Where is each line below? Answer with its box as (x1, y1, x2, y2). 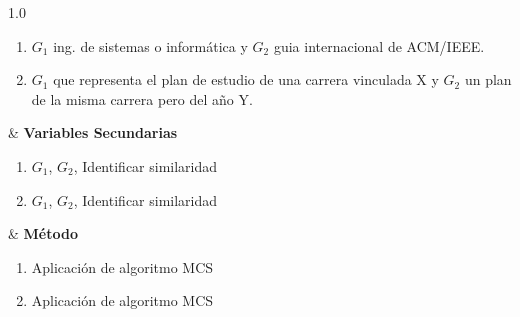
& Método (8, 223, 78, 244)
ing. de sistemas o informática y (53, 35, 248, 56)
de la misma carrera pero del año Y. (31, 88, 253, 109)
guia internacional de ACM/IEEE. (273, 35, 485, 56)
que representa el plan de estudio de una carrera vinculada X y (53, 69, 439, 90)
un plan (464, 69, 512, 90)
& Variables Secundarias (8, 122, 178, 143)
